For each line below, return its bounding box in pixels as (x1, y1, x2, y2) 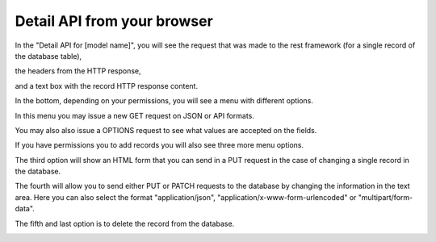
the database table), (15, 51, 82, 60)
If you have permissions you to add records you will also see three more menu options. (15, 140, 304, 150)
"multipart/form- (358, 192, 413, 202)
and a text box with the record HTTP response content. (15, 81, 198, 90)
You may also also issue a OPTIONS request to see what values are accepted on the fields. (15, 125, 317, 135)
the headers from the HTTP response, (15, 66, 141, 76)
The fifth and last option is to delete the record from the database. (15, 219, 235, 228)
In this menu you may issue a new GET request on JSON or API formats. (15, 111, 254, 120)
